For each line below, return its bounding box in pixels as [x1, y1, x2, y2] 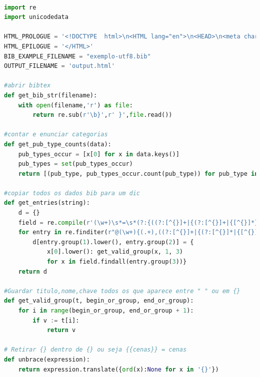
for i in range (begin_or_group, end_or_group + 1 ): [18, 307, 194, 314]
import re [4, 3, 36, 11]
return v [46, 327, 76, 334]
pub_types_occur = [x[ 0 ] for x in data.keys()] [18, 150, 179, 158]
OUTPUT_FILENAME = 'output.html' [4, 62, 115, 70]
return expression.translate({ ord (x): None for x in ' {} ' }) [18, 366, 219, 373]
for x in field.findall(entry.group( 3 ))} [46, 258, 187, 266]
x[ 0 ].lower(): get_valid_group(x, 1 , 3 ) [46, 248, 183, 256]
